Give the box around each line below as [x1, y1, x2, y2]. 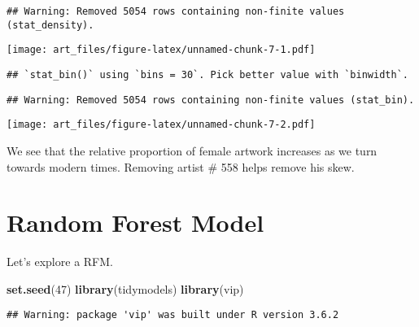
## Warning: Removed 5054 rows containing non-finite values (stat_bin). [7, 94, 415, 106]
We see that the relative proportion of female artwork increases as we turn [7, 142, 378, 159]
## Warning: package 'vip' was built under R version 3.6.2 [7, 309, 339, 321]
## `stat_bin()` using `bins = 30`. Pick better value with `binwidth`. [7, 68, 408, 81]
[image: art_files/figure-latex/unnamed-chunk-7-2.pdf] [7, 119, 316, 131]
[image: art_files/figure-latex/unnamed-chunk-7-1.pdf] [7, 44, 316, 56]
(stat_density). [7, 19, 94, 31]
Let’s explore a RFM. [7, 253, 113, 270]
